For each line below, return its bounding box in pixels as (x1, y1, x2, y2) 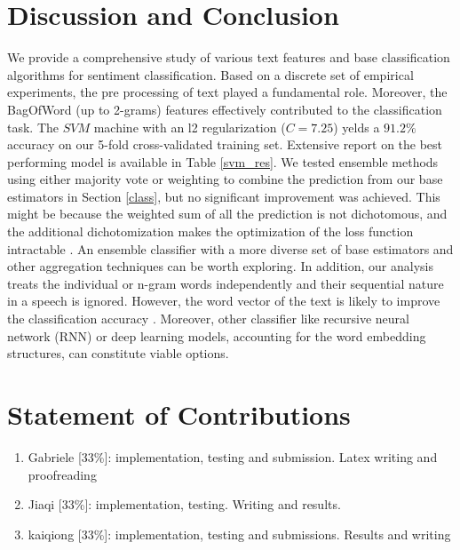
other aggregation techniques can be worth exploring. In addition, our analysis (7, 257, 433, 275)
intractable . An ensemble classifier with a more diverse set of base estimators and (7, 239, 454, 258)
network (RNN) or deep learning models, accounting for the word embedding (7, 326, 426, 345)
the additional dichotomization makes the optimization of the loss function (7, 222, 414, 241)
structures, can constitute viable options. (7, 344, 229, 363)
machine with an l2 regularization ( (93, 117, 286, 136)
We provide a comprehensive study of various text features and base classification (7, 48, 450, 67)
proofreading (28, 465, 97, 483)
